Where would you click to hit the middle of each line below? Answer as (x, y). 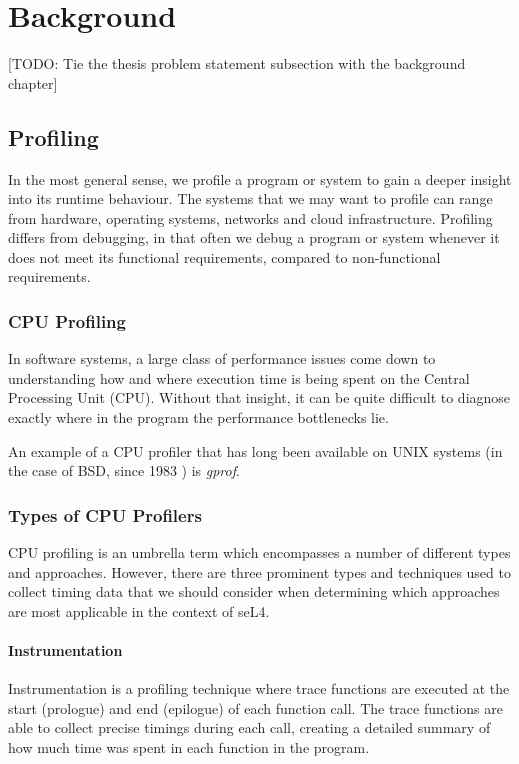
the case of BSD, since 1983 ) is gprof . (124, 470)
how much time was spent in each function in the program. (189, 747)
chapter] (33, 82)
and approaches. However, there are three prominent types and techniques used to (259, 571)
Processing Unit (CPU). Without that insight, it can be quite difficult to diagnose (259, 397)
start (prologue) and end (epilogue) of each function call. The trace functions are (255, 707)
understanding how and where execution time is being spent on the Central (239, 377)
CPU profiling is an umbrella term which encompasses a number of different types (259, 552)
